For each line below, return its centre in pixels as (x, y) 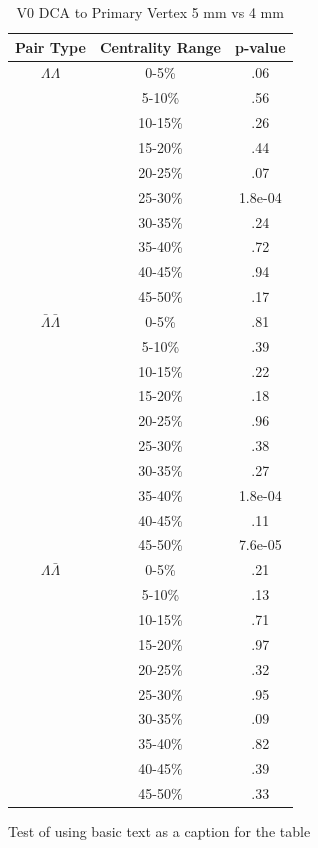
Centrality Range (160, 46)
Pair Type (50, 46)
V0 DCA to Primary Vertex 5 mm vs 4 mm (150, 12)
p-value (260, 46)
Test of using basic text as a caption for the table (159, 831)
